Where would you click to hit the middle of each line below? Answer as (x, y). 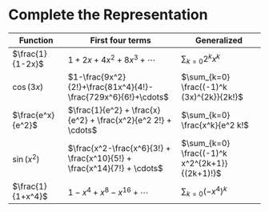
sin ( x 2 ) (26, 158)
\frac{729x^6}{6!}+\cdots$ (118, 96)
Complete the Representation (108, 15)
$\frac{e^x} (34, 115)
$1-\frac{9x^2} (97, 76)
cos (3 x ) (28, 87)
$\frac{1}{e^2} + (99, 110)
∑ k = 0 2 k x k (201, 59)
